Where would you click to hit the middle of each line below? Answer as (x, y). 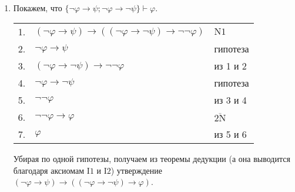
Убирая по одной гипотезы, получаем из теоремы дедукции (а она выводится (152, 159)
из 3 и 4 (230, 100)
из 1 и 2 (230, 66)
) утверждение (136, 170)
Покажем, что (38, 7)
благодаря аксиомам (49, 170)
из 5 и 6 (230, 134)
